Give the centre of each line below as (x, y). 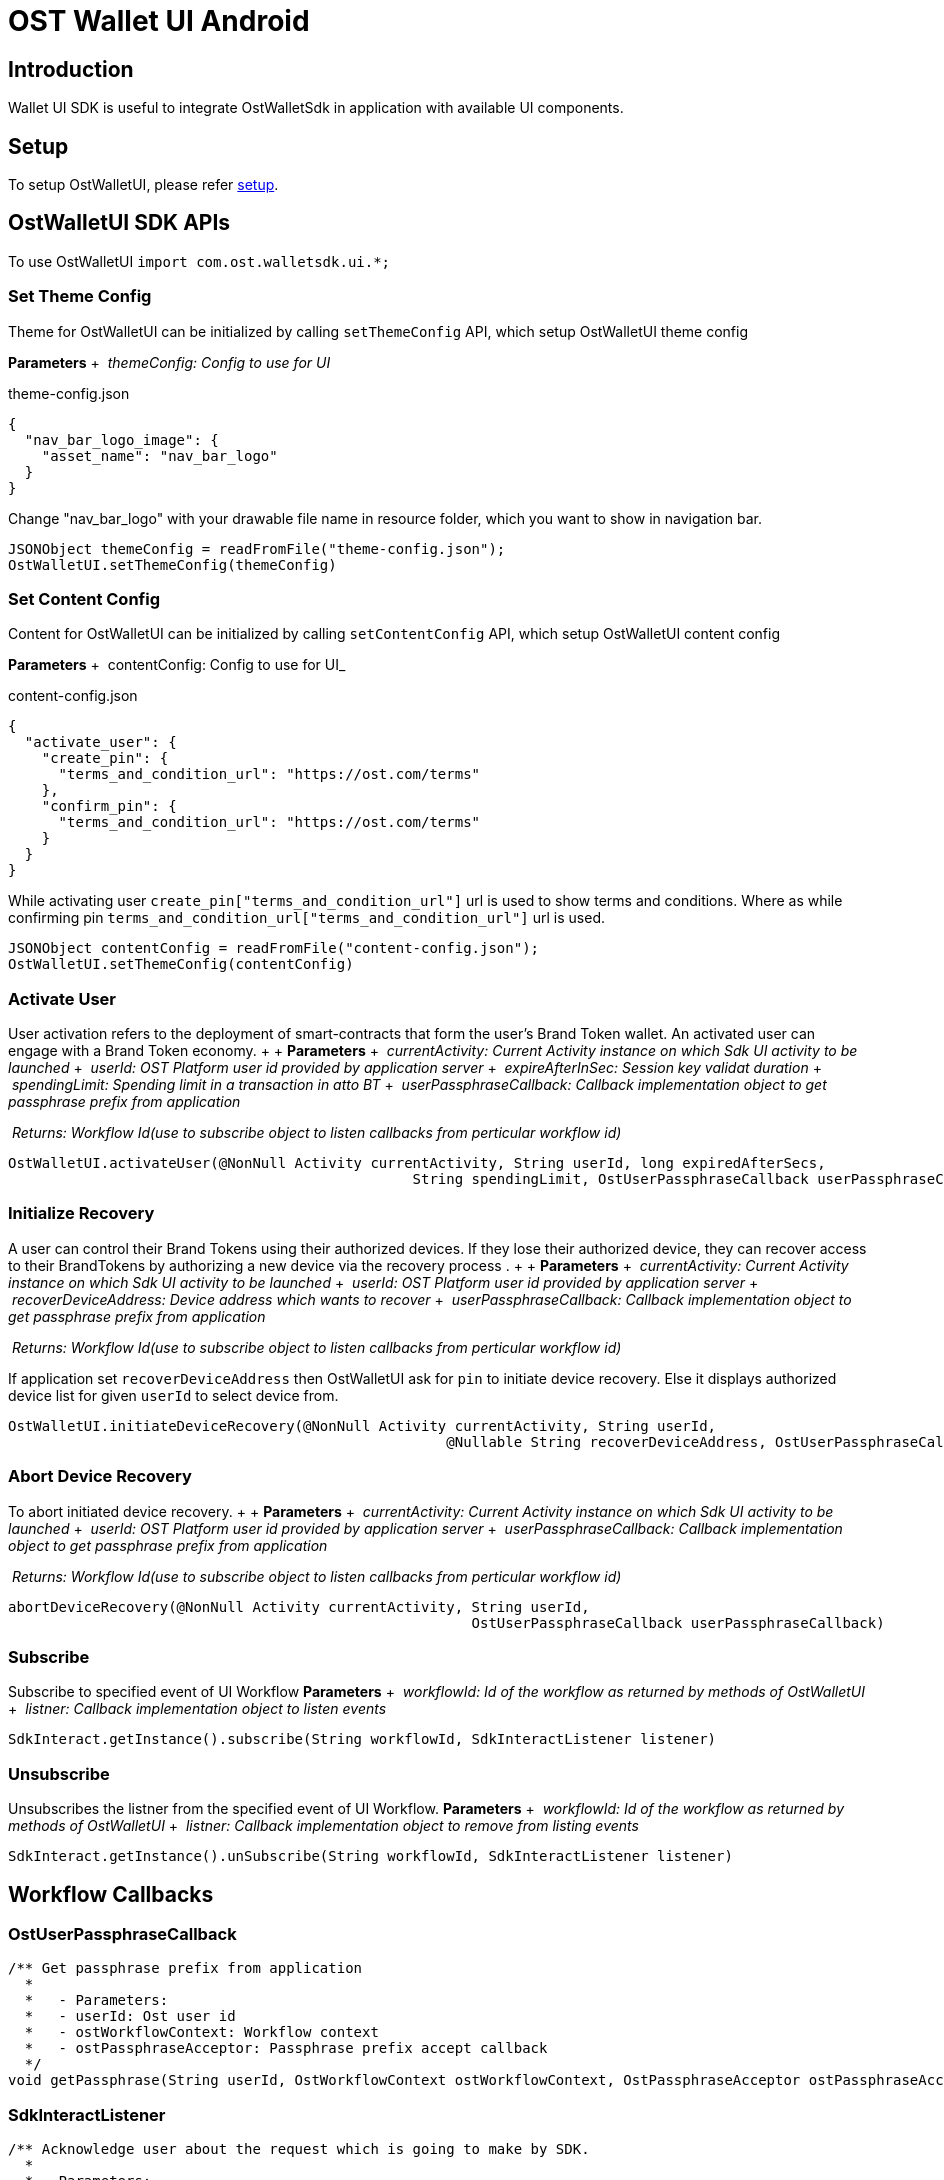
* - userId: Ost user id (130, 2016)
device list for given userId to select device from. (173, 1395)
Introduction (71, 69)
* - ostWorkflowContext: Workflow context (201, 2032)
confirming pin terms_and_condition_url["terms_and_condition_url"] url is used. (306, 918)
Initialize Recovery (81, 1213)
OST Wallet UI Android (159, 21)
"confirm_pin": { (109, 806)
